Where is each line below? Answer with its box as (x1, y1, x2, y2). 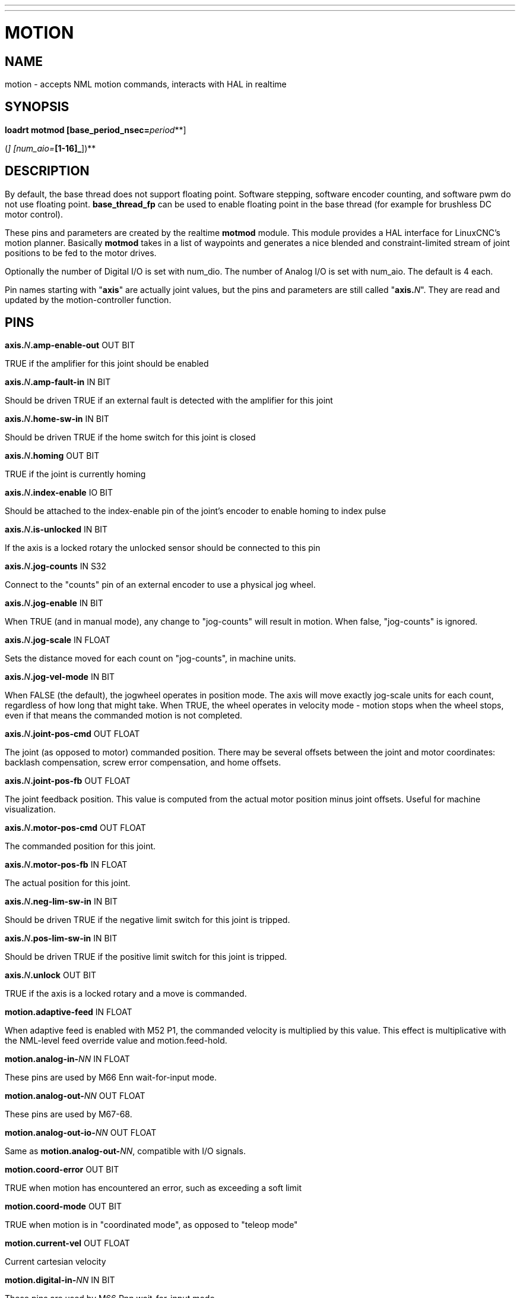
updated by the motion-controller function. (5, 294, 172, 305)
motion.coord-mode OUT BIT (5, 1201, 122, 1212)
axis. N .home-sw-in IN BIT (5, 414, 109, 424)
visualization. (5, 804, 56, 815)
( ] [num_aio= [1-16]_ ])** (5, 143, 96, 153)
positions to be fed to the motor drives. (5, 247, 157, 258)
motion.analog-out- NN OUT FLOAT (5, 1091, 145, 1101)
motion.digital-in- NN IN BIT (5, 1275, 115, 1286)
